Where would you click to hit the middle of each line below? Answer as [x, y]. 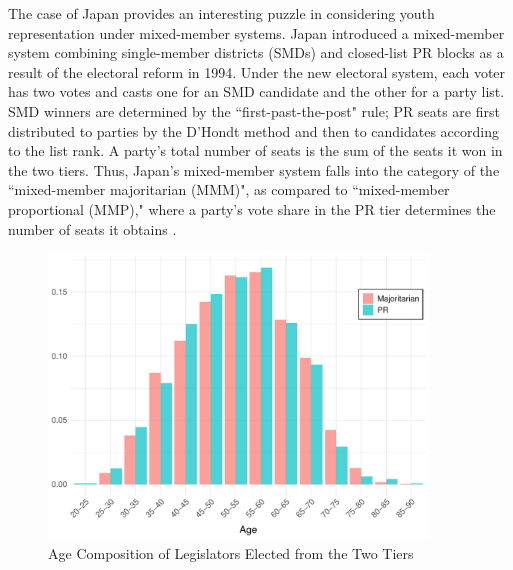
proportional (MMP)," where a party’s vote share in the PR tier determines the [252, 208]
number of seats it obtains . [92, 228]
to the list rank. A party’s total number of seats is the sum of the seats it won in [255, 150]
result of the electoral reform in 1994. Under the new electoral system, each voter [257, 71]
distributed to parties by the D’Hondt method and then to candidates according [253, 130]
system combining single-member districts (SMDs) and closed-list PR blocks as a [256, 52]
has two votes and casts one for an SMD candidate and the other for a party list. [256, 91]
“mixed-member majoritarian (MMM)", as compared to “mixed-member [229, 189]
